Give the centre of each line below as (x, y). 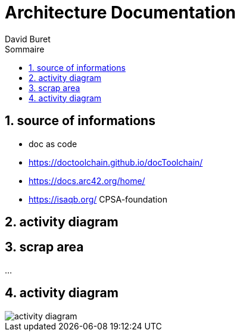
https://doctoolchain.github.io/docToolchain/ (116, 162)
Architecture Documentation (121, 13)
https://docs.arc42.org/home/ (87, 181)
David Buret (28, 39)
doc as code (53, 144)
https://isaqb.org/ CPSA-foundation (98, 199)
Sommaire (25, 49)
